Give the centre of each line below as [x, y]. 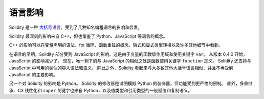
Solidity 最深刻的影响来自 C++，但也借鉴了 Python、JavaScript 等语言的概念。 [88, 36]
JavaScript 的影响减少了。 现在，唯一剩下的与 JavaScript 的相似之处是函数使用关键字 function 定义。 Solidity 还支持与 [130, 61]
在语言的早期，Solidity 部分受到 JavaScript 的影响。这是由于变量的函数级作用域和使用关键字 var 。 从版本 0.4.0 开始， [128, 54]
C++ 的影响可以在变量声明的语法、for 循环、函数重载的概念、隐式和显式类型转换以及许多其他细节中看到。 [116, 45]
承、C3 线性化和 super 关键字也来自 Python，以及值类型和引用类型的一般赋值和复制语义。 [101, 90]
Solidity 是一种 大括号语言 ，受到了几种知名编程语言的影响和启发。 [76, 27]
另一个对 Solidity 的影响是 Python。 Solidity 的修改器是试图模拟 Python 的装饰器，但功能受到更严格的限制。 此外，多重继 [131, 83]
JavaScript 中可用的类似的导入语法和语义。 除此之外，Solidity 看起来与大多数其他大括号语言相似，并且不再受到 [121, 68]
